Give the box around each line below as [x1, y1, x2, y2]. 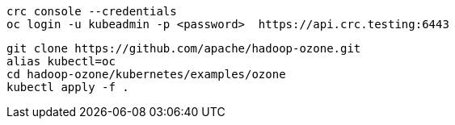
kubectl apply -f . [6, 81, 129, 94]
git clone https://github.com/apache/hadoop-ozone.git [6, 42, 361, 55]
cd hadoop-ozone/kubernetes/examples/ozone [6, 68, 286, 81]
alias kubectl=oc [6, 55, 116, 68]
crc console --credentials [6, 5, 177, 18]
